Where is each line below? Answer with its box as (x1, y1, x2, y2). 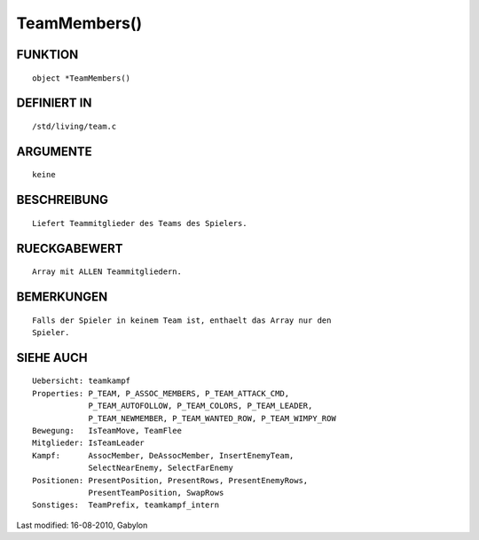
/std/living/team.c (32, 121, 117, 131)
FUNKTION (16, 47, 79, 62)
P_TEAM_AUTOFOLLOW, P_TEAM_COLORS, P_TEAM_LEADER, (88, 401, 313, 411)
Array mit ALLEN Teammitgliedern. (32, 267, 182, 277)
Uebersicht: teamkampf (32, 376, 131, 386)
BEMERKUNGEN (16, 289, 108, 304)
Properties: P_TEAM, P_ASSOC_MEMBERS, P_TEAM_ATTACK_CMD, (32, 388, 290, 398)
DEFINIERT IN (16, 96, 92, 111)
